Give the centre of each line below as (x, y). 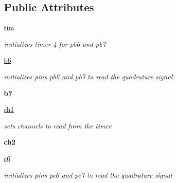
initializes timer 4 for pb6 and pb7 (55, 44)
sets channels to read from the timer (58, 125)
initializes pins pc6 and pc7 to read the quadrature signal (88, 174)
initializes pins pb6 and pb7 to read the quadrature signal (88, 76)
